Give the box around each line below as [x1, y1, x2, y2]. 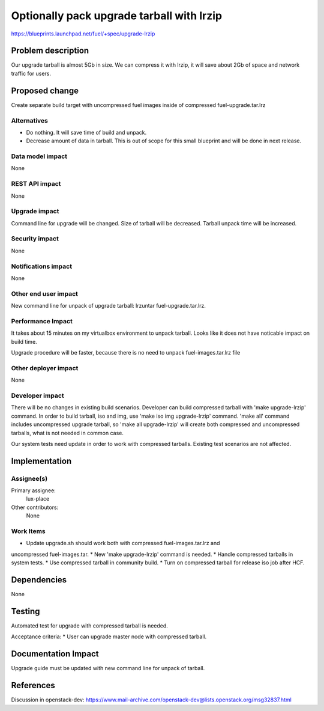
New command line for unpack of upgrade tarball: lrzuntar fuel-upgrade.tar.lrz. [11, 302, 206, 310]
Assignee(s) [11, 474, 48, 483]
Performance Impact [11, 317, 73, 325]
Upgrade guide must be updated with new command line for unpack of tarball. [11, 665, 205, 672]
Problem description [11, 46, 89, 56]
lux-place [26, 495, 50, 502]
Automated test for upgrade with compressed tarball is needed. [11, 622, 168, 629]
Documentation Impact [11, 649, 99, 659]
